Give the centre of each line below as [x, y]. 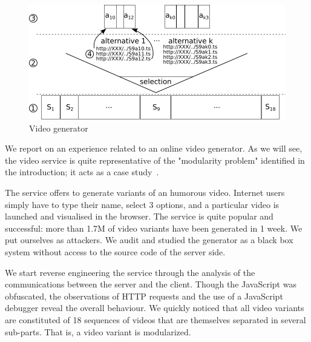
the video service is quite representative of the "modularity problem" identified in [155, 160]
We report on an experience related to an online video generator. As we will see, [154, 148]
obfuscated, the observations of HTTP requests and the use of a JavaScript [144, 296]
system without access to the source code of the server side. [115, 251]
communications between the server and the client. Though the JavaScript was [151, 284]
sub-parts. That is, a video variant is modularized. [98, 331]
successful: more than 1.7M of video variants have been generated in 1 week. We [154, 228]
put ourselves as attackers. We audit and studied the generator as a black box [149, 240]
